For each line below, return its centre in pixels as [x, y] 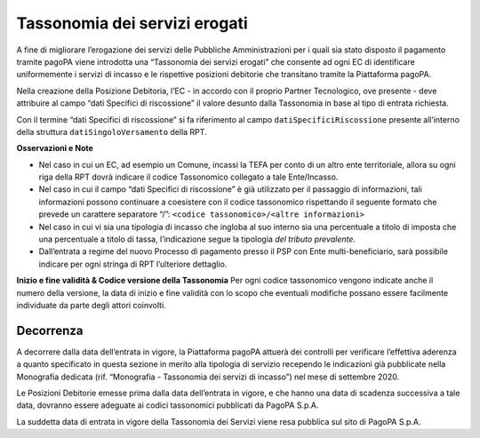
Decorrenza [50, 330]
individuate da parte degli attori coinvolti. [91, 305]
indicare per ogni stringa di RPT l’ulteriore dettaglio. [133, 264]
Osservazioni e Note [55, 148]
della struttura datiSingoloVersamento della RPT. [112, 131]
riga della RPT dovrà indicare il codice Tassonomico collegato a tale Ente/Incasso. [188, 177]
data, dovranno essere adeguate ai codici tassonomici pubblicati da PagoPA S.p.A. [168, 405]
